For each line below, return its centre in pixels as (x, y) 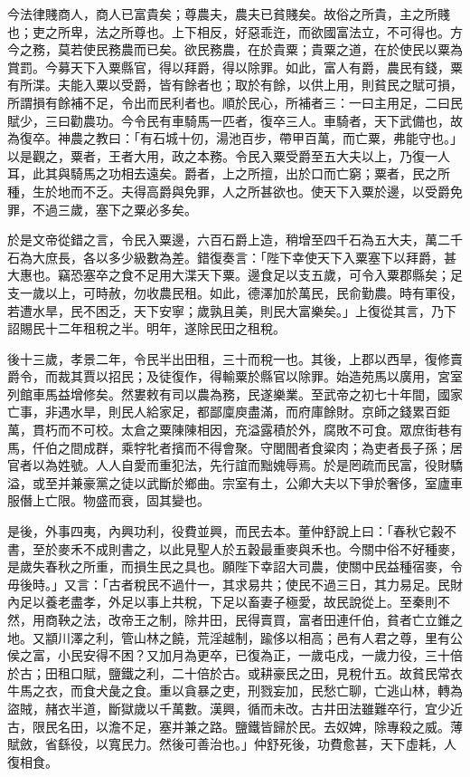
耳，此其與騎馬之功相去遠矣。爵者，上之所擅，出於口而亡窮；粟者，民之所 (229, 173)
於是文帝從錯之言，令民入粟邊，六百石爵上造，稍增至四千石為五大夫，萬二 (229, 240)
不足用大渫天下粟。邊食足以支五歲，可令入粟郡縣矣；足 (298, 275)
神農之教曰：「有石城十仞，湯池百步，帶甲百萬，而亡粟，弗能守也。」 (260, 138)
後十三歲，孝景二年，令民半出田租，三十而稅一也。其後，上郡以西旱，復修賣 (235, 358)
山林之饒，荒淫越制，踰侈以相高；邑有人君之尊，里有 (291, 637)
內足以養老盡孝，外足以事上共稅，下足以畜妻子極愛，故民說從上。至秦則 (222, 602)
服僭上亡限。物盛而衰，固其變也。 (108, 500)
